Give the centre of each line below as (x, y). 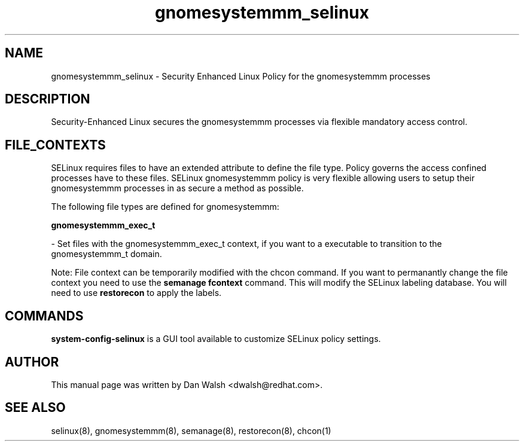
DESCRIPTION (48, 99)
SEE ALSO (35, 408)
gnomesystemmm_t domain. (106, 254)
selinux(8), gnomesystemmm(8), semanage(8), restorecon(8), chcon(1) (191, 430)
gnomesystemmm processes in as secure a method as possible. (177, 188)
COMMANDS (44, 316)
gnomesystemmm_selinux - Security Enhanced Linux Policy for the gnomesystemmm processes (241, 76)
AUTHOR (32, 362)
